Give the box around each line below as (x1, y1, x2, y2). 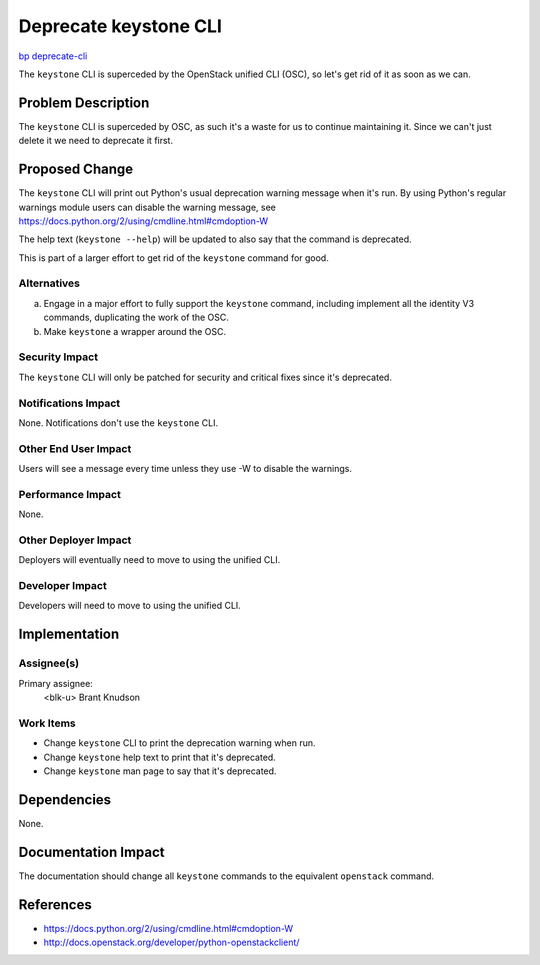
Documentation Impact (18, 843, 165, 860)
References (18, 896, 92, 913)
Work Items (18, 716, 76, 730)
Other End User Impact (18, 441, 132, 455)
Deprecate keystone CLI (18, 15, 222, 37)
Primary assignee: (18, 677, 94, 689)
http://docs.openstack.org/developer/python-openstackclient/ (43, 936, 300, 949)
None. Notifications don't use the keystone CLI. (18, 416, 219, 429)
